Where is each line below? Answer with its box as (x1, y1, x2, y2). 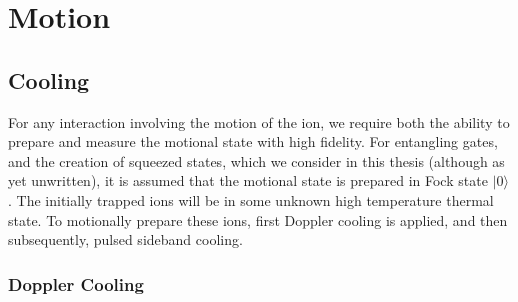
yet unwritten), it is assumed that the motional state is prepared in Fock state (8, 170, 488, 191)
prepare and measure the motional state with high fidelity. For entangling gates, (8, 131, 498, 152)
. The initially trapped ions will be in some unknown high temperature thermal (8, 189, 494, 210)
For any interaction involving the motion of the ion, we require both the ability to (8, 111, 510, 132)
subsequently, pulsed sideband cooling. (8, 229, 243, 250)
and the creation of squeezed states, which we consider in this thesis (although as (8, 150, 505, 171)
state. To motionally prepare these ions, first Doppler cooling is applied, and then (8, 209, 508, 230)
